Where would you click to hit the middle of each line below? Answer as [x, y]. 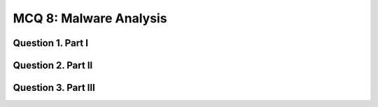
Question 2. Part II [53, 65]
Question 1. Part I [51, 43]
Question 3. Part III [54, 88]
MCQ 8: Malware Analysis [90, 18]
